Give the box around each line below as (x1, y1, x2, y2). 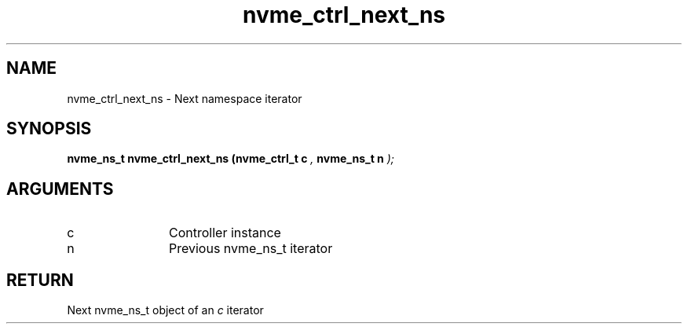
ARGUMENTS (6, 178, 114, 199)
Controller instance (169, 225, 281, 241)
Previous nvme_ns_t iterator (169, 240, 333, 257)
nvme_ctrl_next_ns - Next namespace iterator (67, 91, 302, 105)
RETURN (6, 269, 74, 290)
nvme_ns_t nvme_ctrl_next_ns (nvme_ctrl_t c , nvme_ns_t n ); (67, 152, 395, 166)
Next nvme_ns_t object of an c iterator (67, 303, 264, 317)
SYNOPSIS (6, 119, 92, 139)
